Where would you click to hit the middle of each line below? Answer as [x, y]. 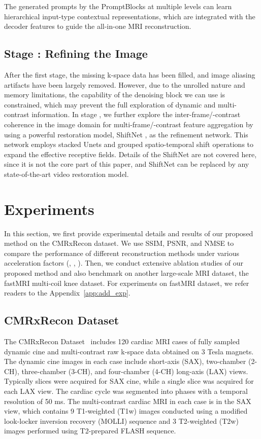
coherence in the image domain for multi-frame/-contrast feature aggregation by [129, 124]
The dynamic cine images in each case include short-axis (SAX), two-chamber [125, 361]
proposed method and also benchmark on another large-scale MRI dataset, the [126, 273]
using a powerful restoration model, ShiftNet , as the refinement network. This [126, 134]
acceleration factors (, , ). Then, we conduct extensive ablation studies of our [124, 263]
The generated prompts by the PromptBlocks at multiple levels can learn [118, 6]
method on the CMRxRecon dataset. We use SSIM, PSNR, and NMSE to [119, 243]
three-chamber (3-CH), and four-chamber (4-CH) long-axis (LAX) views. [135, 371]
